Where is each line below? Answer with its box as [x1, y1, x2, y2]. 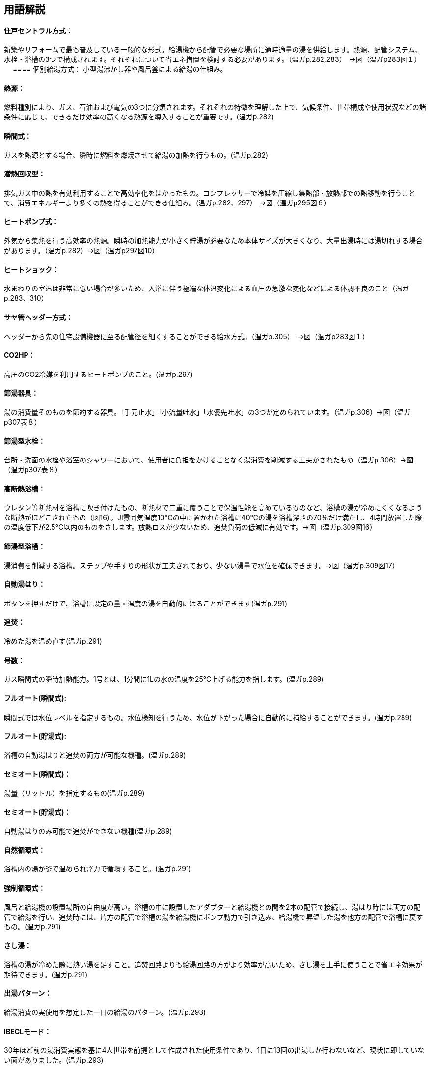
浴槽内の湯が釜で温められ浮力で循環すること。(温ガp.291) [4, 865, 191, 873]
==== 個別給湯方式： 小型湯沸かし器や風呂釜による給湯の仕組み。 [12, 65, 227, 74]
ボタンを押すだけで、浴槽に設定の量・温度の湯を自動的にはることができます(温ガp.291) [4, 599, 288, 607]
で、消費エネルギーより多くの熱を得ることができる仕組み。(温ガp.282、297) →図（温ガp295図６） [4, 198, 331, 207]
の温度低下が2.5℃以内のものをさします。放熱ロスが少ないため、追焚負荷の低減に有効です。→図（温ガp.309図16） [4, 523, 376, 532]
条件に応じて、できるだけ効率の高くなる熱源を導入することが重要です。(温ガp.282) [4, 113, 274, 121]
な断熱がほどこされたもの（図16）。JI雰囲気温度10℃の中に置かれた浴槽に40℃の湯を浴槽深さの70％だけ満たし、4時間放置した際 [4, 513, 422, 522]
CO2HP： [4, 351, 35, 360]
